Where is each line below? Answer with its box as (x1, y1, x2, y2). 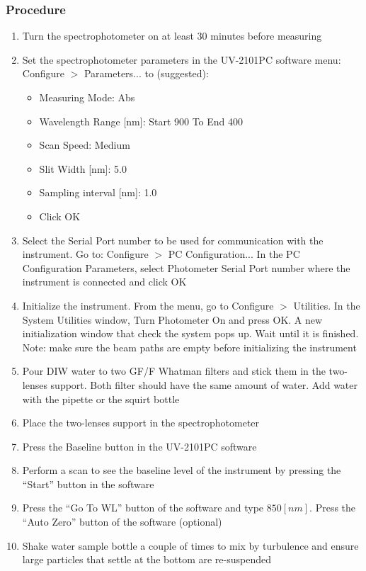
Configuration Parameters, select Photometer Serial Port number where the (22, 260, 350, 275)
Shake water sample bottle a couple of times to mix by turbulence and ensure (22, 538, 359, 553)
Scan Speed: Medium (39, 137, 130, 152)
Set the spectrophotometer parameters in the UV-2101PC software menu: (22, 52, 341, 67)
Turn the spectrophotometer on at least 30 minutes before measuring (22, 28, 322, 43)
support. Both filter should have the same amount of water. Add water (50, 377, 358, 392)
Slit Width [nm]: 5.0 (39, 161, 127, 176)
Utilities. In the (293, 298, 360, 312)
